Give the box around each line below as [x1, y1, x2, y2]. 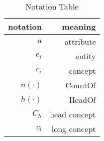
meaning [62, 21, 96, 32]
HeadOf [69, 94, 96, 105]
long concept [51, 123, 96, 134]
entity [75, 50, 96, 62]
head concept [50, 108, 96, 120]
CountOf [65, 79, 96, 91]
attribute [64, 36, 96, 47]
